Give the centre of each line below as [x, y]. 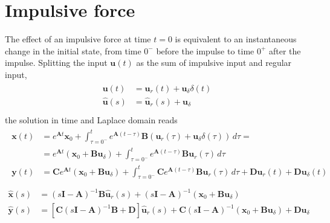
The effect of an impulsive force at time [78, 39]
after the [285, 50]
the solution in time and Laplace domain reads [91, 119]
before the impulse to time [205, 50]
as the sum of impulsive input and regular [214, 63]
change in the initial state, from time [73, 50]
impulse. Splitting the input [56, 63]
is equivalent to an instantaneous [236, 39]
